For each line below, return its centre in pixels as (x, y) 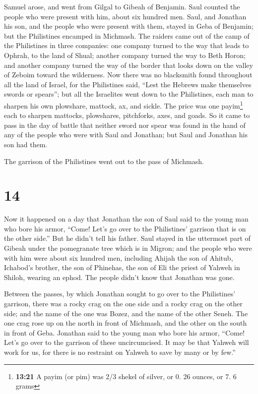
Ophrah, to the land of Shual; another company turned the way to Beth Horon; (125, 55)
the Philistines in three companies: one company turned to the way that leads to (127, 45)
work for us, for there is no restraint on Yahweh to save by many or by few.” (120, 352)
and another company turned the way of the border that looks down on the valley (129, 65)
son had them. (26, 144)
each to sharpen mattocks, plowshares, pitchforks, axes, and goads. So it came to (127, 115)
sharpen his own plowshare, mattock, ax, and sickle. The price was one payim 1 (124, 105)
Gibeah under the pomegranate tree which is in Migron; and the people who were (128, 248)
